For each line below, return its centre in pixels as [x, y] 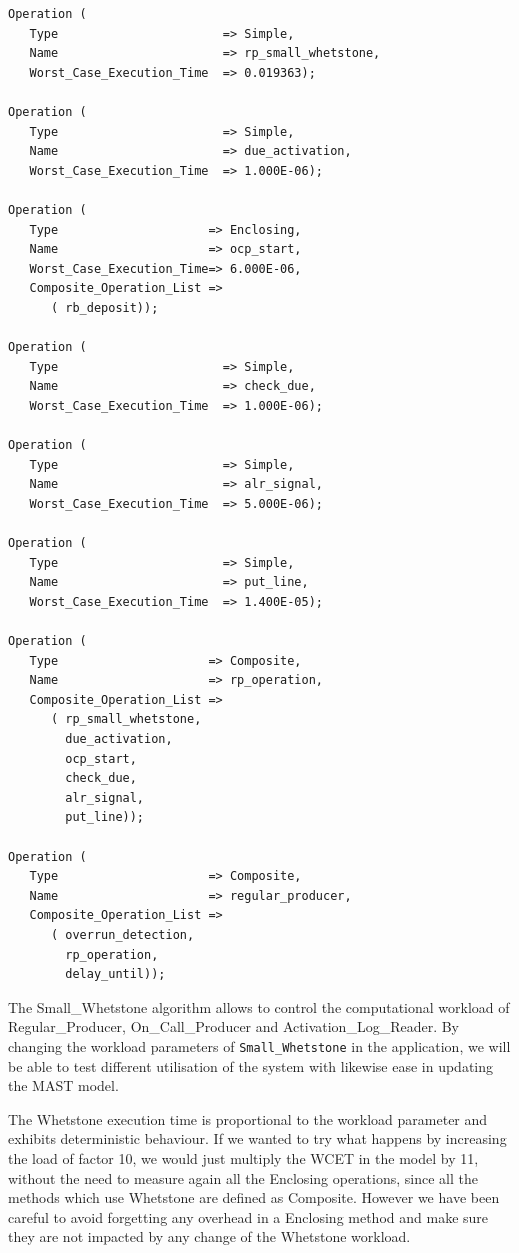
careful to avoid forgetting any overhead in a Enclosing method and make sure [248, 1216]
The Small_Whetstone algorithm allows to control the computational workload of [259, 1006]
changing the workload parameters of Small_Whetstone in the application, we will [259, 1045]
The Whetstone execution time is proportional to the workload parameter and [248, 1118]
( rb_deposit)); [104, 307]
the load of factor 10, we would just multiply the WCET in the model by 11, [243, 1157]
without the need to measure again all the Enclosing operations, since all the [243, 1177]
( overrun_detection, [122, 934]
